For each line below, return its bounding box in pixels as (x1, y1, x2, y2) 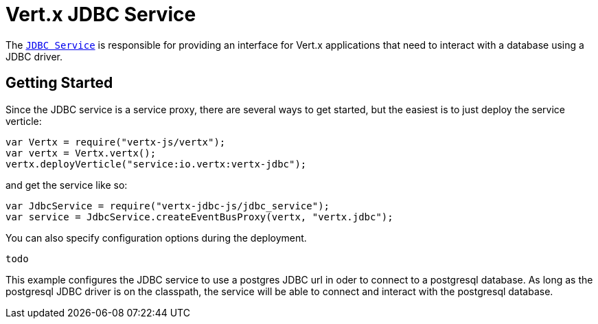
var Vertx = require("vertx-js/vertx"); (5, 136, 226, 148)
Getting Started (5, 74, 113, 92)
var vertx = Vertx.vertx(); (5, 147, 157, 159)
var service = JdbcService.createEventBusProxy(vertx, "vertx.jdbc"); (5, 211, 393, 222)
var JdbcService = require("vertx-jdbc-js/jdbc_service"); (5, 200, 330, 211)
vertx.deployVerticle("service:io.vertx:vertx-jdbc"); (5, 158, 307, 170)
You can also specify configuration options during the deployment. (5, 231, 307, 244)
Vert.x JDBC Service (5, 3, 196, 26)
